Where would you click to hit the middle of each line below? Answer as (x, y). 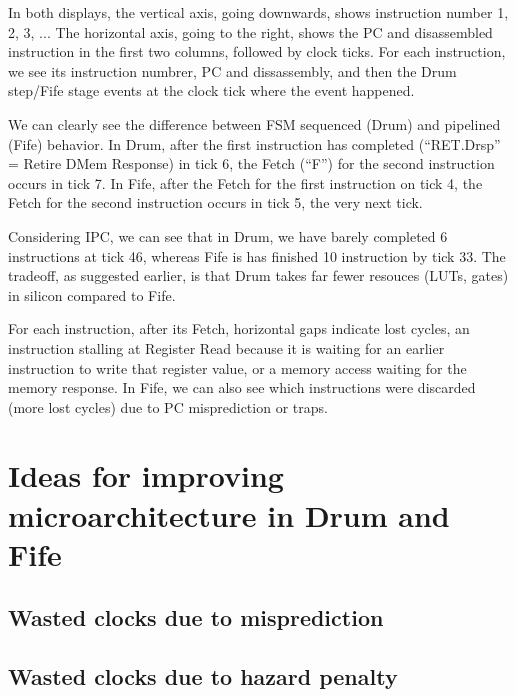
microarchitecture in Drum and (229, 514)
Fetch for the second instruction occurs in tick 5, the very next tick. (215, 202)
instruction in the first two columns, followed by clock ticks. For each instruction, (257, 51)
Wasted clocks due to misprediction (196, 617)
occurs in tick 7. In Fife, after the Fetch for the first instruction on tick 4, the (245, 182)
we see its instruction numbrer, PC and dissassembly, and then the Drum (232, 70)
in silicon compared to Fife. (92, 294)
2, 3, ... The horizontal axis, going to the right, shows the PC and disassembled (250, 31)
